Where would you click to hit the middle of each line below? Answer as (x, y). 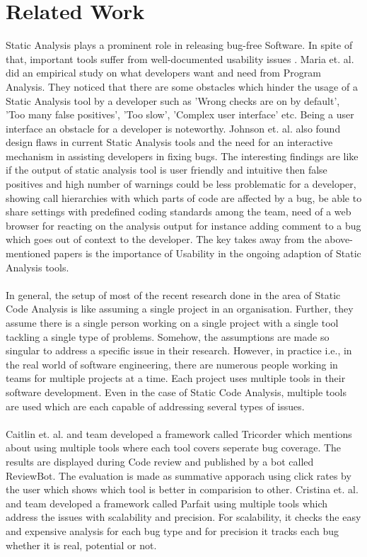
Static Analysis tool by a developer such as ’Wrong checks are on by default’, (173, 100)
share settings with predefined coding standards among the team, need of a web (179, 212)
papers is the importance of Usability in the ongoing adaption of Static (208, 253)
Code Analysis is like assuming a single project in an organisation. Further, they (180, 309)
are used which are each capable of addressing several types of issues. (155, 406)
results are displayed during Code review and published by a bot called (160, 461)
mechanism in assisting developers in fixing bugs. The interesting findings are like (182, 156)
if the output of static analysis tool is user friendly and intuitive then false (167, 170)
